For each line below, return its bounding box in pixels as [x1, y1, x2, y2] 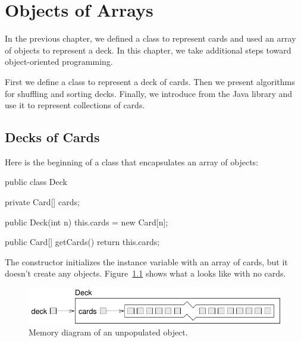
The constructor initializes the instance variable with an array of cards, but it [5, 255, 288, 268]
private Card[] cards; [5, 196, 80, 208]
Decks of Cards [5, 128, 100, 146]
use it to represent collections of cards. [5, 99, 145, 111]
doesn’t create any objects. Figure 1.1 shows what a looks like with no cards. [5, 267, 286, 280]
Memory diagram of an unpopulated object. [29, 326, 188, 338]
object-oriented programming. [5, 55, 113, 68]
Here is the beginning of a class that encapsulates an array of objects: [5, 155, 259, 168]
